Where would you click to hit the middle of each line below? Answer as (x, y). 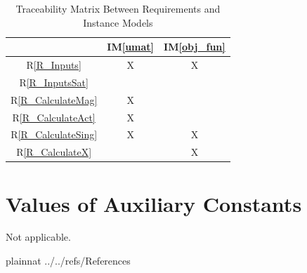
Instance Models (118, 22)
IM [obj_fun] (195, 47)
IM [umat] (131, 47)
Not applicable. (38, 237)
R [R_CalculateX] (54, 152)
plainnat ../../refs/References (68, 261)
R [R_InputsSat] (54, 82)
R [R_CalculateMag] (54, 99)
